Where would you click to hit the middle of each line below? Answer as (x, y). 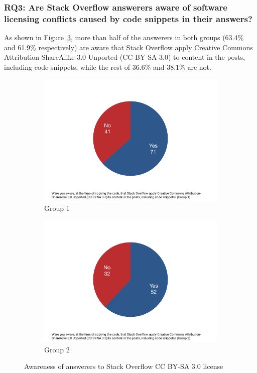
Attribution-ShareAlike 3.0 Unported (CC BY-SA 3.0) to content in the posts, (124, 57)
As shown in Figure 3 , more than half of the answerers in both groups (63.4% (124, 37)
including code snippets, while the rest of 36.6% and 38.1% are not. (108, 67)
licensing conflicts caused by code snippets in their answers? (128, 18)
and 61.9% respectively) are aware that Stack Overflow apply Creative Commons (128, 47)
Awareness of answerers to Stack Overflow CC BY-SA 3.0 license (124, 366)
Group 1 (57, 208)
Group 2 (57, 349)
